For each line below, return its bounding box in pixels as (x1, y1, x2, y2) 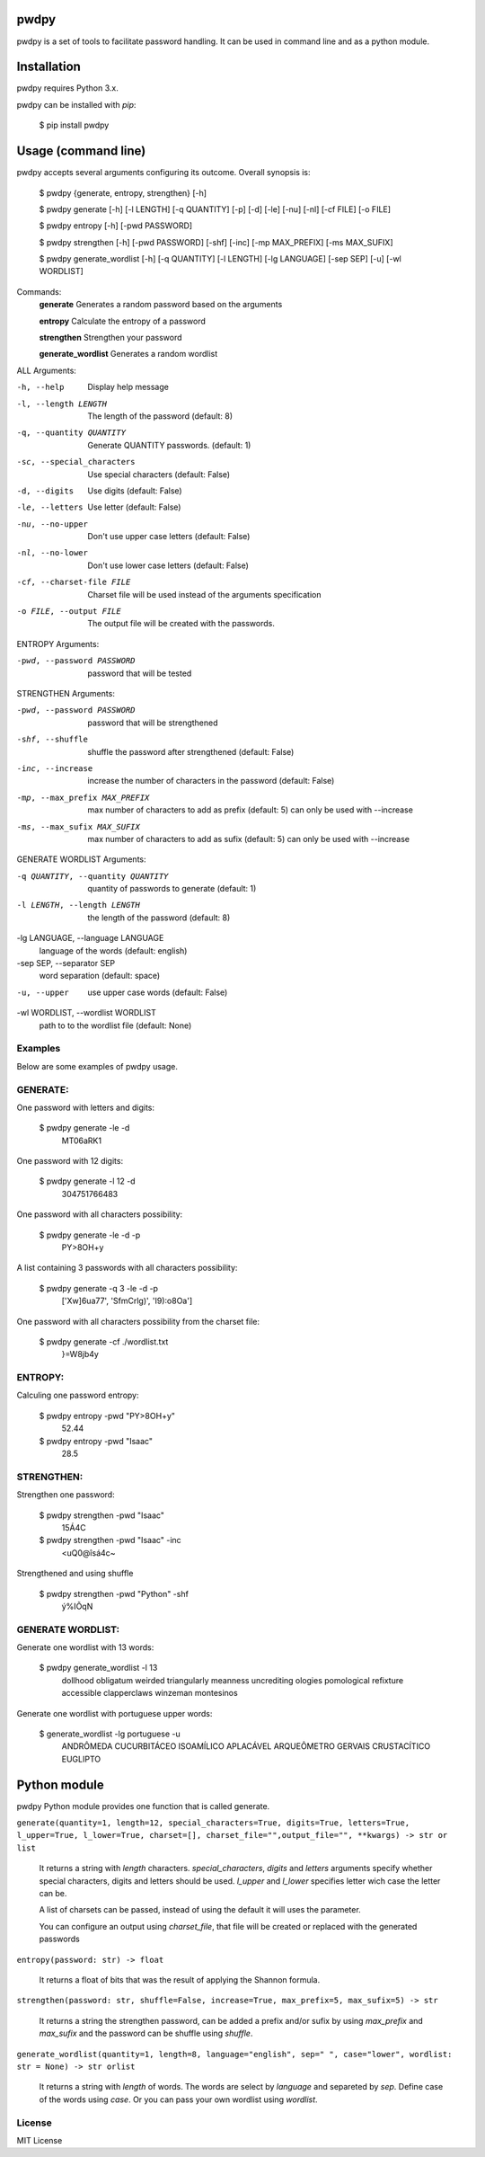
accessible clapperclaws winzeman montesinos (61, 1688, 238, 1699)
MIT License (16, 2135, 63, 2145)
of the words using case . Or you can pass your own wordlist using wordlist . (39, 2094, 318, 2105)
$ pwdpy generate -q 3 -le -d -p (39, 1283, 159, 1293)
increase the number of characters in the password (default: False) (87, 776, 335, 786)
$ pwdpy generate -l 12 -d (39, 1176, 136, 1186)
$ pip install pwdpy (39, 120, 110, 130)
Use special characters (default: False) (87, 468, 231, 480)
